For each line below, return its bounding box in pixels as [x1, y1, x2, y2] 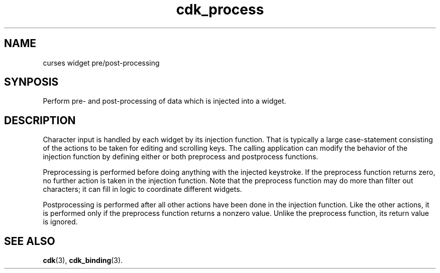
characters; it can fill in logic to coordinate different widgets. [43, 185, 242, 194]
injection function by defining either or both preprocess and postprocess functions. [43, 152, 318, 161]
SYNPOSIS [4, 76, 59, 89]
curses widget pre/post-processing [43, 58, 160, 67]
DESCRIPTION [4, 114, 76, 127]
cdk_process [176, 1, 264, 18]
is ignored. [43, 217, 78, 226]
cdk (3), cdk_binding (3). [43, 256, 123, 265]
